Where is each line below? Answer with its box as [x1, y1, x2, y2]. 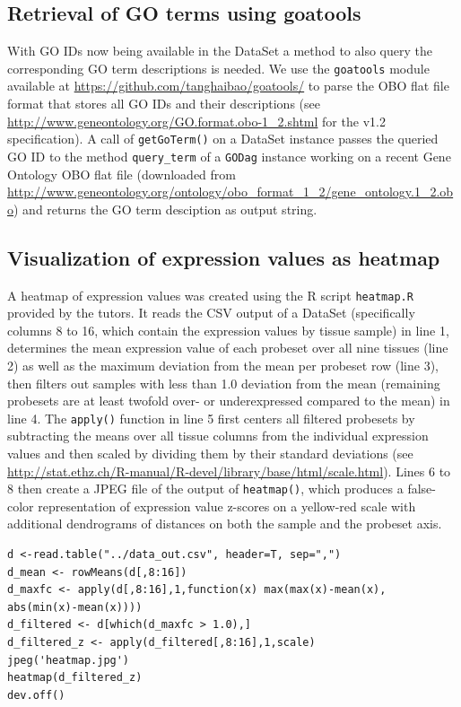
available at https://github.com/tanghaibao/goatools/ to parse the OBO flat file [7, 76, 449, 95]
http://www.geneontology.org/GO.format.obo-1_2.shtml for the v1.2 [7, 111, 386, 130]
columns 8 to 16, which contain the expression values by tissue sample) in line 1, [7, 320, 449, 339]
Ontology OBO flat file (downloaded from [7, 164, 236, 183]
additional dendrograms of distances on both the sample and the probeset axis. [7, 514, 442, 533]
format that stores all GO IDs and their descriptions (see [7, 94, 320, 113]
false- [407, 479, 436, 498]
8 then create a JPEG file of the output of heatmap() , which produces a [7, 479, 404, 498]
